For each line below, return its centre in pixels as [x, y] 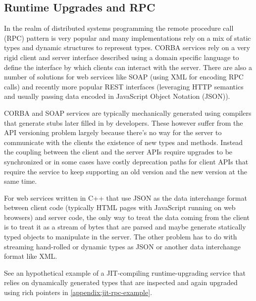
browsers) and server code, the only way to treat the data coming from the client [127, 217]
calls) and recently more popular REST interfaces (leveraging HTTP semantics [124, 86]
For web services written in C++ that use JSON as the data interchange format [126, 197]
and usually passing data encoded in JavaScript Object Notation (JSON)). [117, 96]
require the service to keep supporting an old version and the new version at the [126, 171]
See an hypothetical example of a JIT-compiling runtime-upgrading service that [125, 272]
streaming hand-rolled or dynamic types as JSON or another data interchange [122, 246]
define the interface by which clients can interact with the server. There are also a [128, 67]
